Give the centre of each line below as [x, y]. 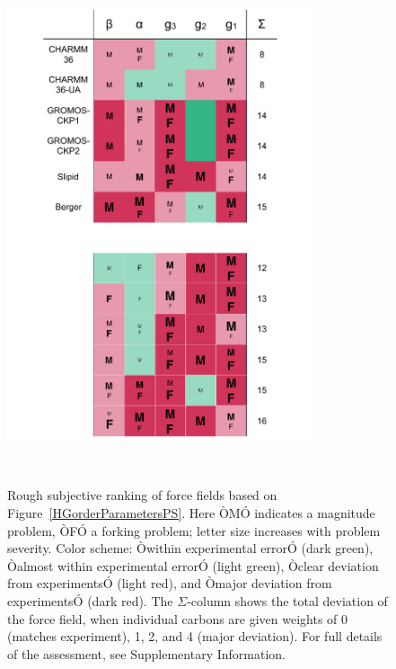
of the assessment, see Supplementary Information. [147, 653]
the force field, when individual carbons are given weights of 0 [178, 618]
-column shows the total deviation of [287, 601]
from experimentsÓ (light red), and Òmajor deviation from [170, 583]
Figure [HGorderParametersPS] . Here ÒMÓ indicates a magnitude [191, 513]
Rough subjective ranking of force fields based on [142, 495]
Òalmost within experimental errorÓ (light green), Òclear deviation [193, 565]
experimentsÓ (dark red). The [90, 601]
